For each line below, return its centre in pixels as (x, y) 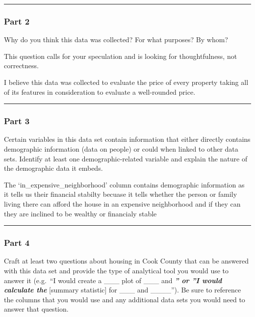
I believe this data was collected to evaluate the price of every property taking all (126, 82)
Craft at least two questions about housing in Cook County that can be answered (127, 261)
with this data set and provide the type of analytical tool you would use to (116, 270)
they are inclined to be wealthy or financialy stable (80, 213)
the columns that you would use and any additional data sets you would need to (125, 299)
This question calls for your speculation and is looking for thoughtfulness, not (121, 56)
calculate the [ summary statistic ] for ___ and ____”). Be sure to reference (123, 290)
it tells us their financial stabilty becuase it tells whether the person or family (121, 194)
